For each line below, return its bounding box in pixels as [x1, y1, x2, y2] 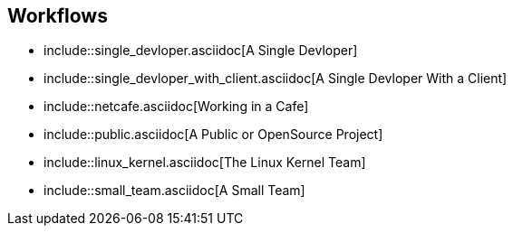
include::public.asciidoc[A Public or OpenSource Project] [44, 126, 383, 143]
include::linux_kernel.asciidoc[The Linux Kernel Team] [44, 154, 366, 171]
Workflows [7, 5, 108, 27]
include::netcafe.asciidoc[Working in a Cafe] [44, 98, 309, 115]
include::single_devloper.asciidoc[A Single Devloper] [44, 42, 358, 59]
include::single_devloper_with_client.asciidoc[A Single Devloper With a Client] [44, 70, 508, 87]
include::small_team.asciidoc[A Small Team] [44, 182, 305, 199]
